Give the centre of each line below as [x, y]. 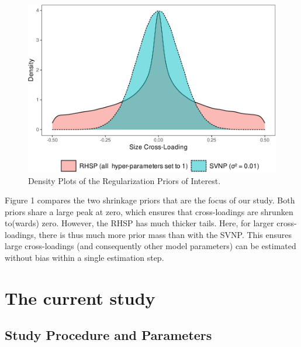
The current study [80, 297]
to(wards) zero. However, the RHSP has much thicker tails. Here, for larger [139, 223]
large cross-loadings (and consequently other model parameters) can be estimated [150, 246]
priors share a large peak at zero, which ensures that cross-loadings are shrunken [149, 211]
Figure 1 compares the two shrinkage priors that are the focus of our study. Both [150, 200]
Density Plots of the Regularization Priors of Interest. [124, 180]
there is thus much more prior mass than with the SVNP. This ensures [165, 234]
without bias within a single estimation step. [84, 258]
